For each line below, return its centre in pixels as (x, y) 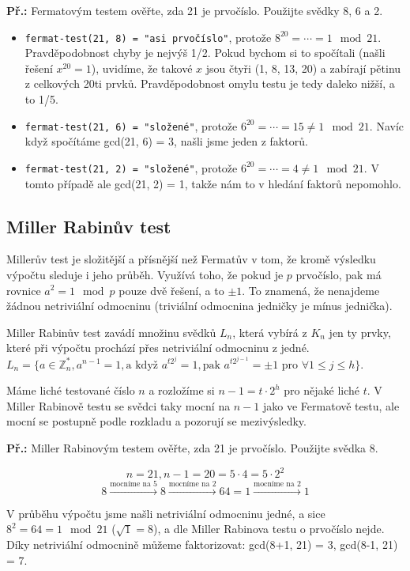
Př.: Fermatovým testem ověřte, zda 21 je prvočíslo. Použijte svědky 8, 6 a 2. (195, 10)
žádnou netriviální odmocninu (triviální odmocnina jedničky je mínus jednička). (199, 306)
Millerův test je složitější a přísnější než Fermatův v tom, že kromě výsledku (191, 259)
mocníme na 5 (134, 484)
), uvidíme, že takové (142, 68)
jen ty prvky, (360, 332)
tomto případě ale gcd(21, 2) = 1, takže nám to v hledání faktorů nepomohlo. (213, 183)
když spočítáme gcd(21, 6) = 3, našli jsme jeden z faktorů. (166, 141)
